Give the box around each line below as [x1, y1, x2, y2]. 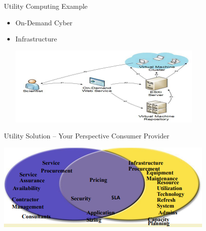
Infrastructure [15, 34, 57, 44]
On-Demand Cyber [15, 17, 73, 27]
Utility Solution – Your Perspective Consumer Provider [4, 131, 169, 141]
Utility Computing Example [4, 1, 88, 11]
